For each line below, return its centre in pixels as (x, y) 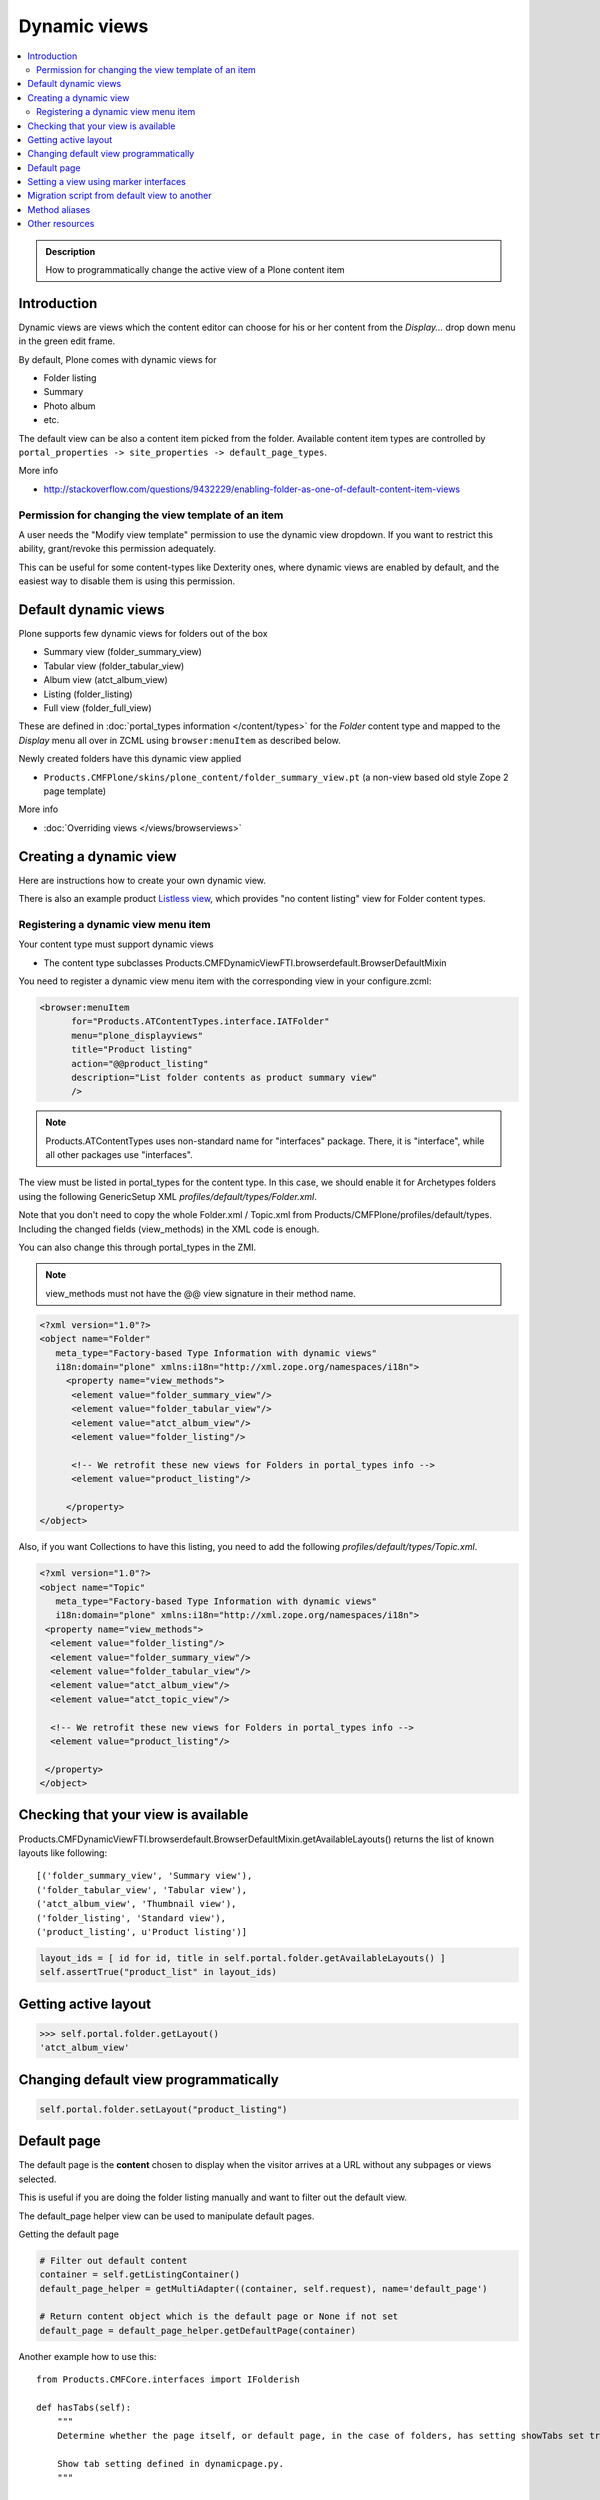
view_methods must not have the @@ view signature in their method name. (201, 1293)
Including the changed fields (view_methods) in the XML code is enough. (169, 1229)
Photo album (69, 406)
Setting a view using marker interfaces (107, 182)
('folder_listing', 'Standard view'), (131, 1918)
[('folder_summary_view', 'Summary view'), (144, 1876)
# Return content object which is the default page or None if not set (219, 2316)
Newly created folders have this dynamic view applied (130, 759)
